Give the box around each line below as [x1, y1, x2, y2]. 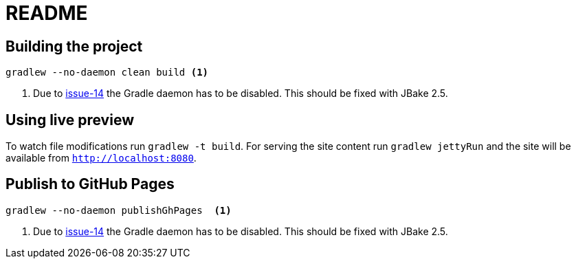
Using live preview [5, 111, 134, 129]
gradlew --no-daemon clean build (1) [5, 67, 209, 78]
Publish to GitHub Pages [5, 175, 175, 193]
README [5, 1, 88, 25]
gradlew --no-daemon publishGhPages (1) [5, 204, 232, 216]
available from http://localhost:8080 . [5, 152, 197, 164]
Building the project [5, 37, 143, 55]
